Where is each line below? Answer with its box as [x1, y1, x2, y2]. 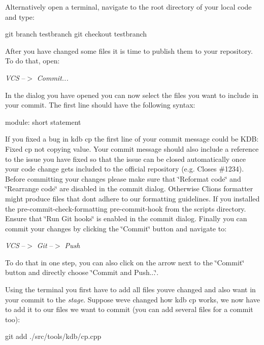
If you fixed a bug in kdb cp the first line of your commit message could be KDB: [5, 133, 259, 144]
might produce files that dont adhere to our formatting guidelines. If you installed [5, 193, 260, 203]
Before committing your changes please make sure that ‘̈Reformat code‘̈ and [5, 173, 241, 184]
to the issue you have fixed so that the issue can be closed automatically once [5, 153, 246, 164]
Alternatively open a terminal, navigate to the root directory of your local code [5, 2, 252, 12]
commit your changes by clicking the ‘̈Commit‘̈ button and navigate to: [5, 223, 227, 233]
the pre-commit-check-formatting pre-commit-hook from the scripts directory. [5, 203, 246, 214]
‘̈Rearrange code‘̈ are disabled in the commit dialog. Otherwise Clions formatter [5, 183, 253, 194]
